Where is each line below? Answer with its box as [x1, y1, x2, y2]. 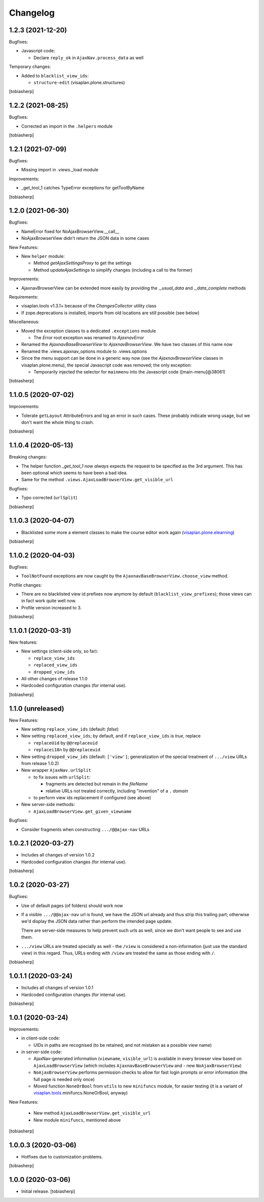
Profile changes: [9, 582, 43, 588]
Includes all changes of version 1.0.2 [21, 852, 95, 858]
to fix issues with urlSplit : [33, 774, 90, 780]
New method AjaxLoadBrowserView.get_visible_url [33, 1110, 151, 1116]
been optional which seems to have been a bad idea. [21, 470, 128, 476]
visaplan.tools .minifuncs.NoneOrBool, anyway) [33, 1090, 128, 1096]
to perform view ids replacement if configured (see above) [33, 795, 152, 800]
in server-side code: [21, 1049, 62, 1055]
